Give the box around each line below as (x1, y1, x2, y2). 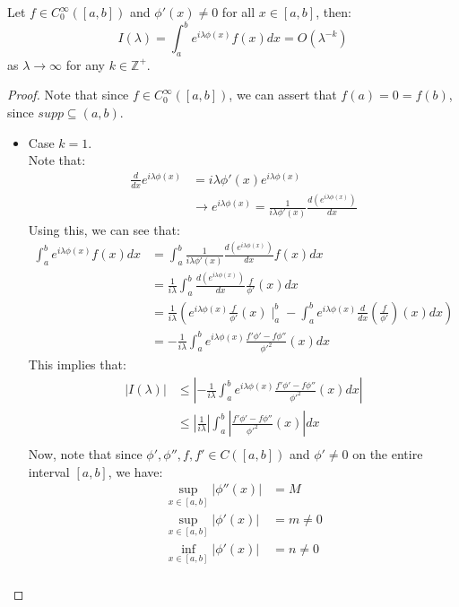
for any (65, 55, 105, 74)
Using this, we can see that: (28, 220, 180, 238)
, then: (316, 3, 351, 21)
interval (28, 462, 70, 481)
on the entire (352, 445, 423, 464)
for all (221, 3, 255, 21)
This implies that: (28, 355, 126, 374)
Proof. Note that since (7, 85, 129, 104)
